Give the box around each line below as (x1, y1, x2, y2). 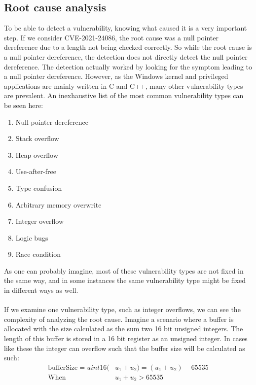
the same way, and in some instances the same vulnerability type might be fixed (4, 275, 246, 285)
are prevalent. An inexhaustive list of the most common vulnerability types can (4, 90, 244, 101)
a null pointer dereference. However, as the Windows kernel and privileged (4, 71, 228, 81)
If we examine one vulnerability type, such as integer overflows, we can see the (4, 304, 241, 315)
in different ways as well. (4, 285, 78, 295)
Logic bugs (15, 232, 48, 243)
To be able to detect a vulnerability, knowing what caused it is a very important (4, 23, 247, 33)
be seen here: (4, 100, 43, 110)
